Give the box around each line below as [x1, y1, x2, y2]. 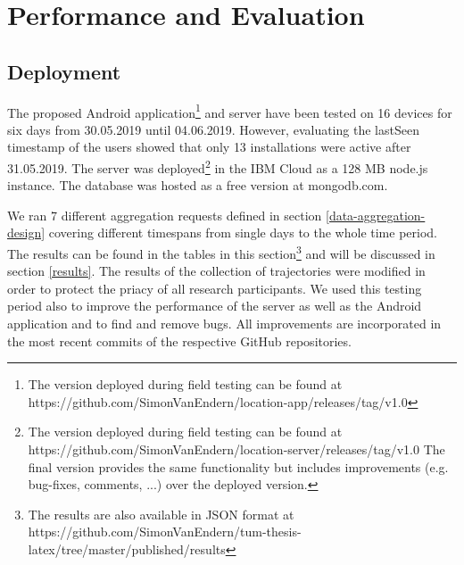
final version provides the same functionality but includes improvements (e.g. [28, 457, 449, 476]
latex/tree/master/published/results [28, 540, 226, 559]
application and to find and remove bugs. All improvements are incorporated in [7, 314, 442, 333]
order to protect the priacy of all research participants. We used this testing [7, 278, 422, 297]
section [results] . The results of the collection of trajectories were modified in [7, 262, 426, 280]
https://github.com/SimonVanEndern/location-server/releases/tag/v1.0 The [28, 440, 445, 459]
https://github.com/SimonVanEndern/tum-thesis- [28, 522, 302, 541]
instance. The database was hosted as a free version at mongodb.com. [7, 176, 388, 195]
